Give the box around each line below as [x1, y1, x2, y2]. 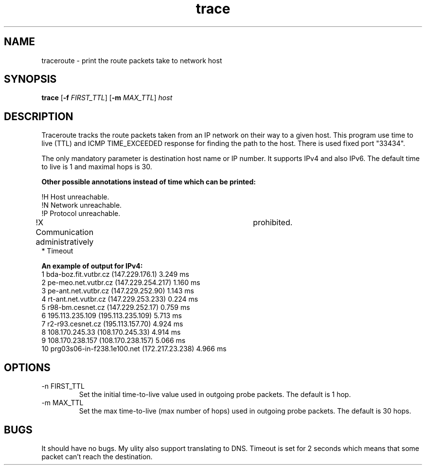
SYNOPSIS [4, 73, 57, 86]
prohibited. [253, 217, 293, 228]
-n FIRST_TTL [41, 382, 85, 391]
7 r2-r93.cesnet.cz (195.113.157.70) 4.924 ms [41, 320, 183, 328]
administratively [35, 237, 94, 247]
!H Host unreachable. [41, 193, 109, 201]
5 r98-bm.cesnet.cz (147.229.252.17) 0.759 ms [41, 303, 190, 312]
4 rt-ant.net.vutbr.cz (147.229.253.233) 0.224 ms [41, 295, 198, 304]
